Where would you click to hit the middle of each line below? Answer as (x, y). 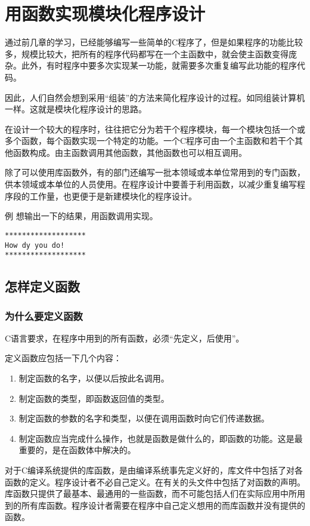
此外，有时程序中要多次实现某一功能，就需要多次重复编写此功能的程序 (159, 65)
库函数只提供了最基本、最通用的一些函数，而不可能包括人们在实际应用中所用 (155, 493)
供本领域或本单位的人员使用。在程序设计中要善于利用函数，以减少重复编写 (151, 184)
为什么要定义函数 (44, 316)
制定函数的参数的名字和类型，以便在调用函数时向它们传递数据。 (144, 418)
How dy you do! (35, 245)
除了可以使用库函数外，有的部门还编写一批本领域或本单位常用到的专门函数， (155, 172)
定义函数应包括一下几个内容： (63, 358)
